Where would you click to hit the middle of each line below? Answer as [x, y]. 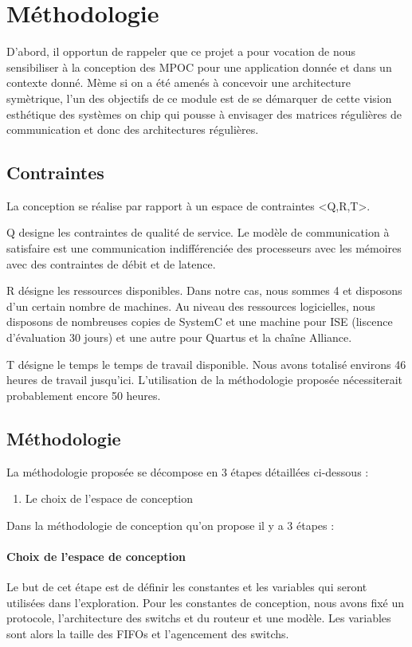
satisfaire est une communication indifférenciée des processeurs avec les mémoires [204, 248]
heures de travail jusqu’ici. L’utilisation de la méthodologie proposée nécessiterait [205, 380]
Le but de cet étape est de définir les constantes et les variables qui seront [187, 587]
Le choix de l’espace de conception [109, 498]
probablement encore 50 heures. [84, 395]
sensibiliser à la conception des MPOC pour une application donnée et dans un [199, 67]
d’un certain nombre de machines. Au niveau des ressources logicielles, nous [191, 306]
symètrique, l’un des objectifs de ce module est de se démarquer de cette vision [199, 98]
